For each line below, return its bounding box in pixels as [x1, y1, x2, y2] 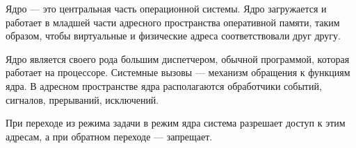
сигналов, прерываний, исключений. [6, 92, 159, 107]
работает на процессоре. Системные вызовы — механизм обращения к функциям [6, 65, 350, 80]
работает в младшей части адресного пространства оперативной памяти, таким [6, 15, 340, 29]
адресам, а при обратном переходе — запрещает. [6, 129, 213, 143]
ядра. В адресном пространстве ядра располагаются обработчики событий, [6, 78, 322, 93]
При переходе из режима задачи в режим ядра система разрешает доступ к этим [6, 115, 346, 130]
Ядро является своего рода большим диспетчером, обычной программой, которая [6, 51, 350, 66]
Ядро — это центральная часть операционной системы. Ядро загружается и [6, 1, 327, 15]
